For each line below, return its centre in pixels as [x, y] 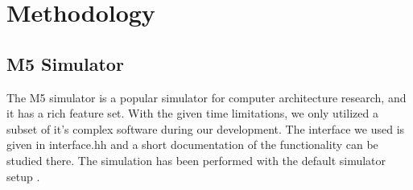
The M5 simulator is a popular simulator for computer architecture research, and [206, 97]
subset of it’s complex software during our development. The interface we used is [206, 128]
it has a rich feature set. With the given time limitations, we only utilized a [192, 113]
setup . [23, 176]
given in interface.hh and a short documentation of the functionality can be [192, 145]
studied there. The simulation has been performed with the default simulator [196, 160]
